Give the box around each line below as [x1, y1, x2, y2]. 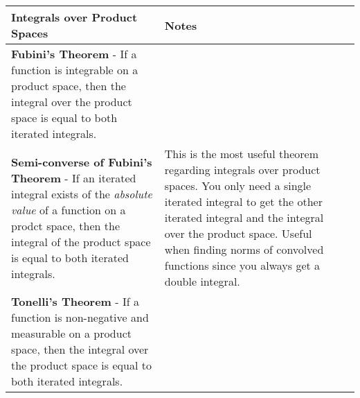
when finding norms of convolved [164, 241, 324, 257]
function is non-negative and [11, 309, 149, 325]
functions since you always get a [164, 257, 321, 273]
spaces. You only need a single [164, 178, 312, 193]
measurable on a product [11, 325, 132, 341]
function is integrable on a [11, 62, 138, 78]
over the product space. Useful [164, 225, 312, 241]
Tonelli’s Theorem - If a [11, 293, 139, 309]
